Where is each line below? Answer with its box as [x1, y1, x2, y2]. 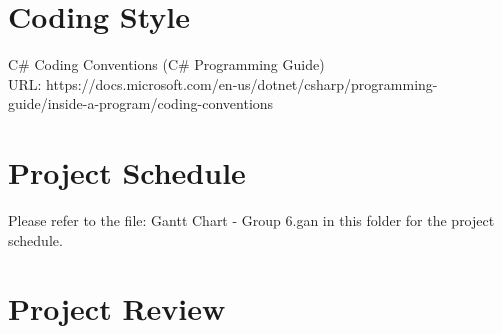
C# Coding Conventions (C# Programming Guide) [8, 54, 325, 75]
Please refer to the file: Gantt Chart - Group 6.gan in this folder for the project [8, 210, 495, 231]
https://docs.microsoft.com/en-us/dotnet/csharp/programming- [46, 73, 438, 94]
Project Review [8, 288, 226, 329]
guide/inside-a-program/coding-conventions [8, 93, 274, 114]
